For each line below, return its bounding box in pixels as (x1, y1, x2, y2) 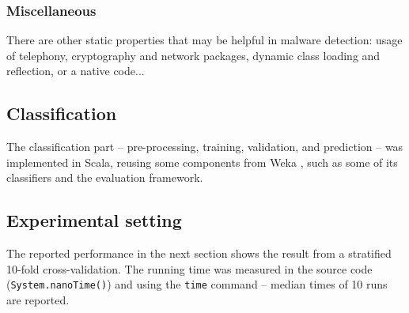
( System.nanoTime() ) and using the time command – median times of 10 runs (6, 276, 388, 292)
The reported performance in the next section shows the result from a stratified (6, 245, 392, 262)
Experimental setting (6, 208, 182, 232)
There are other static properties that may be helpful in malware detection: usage (6, 32, 403, 48)
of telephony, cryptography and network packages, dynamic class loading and (6, 47, 381, 63)
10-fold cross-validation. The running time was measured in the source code (6, 260, 373, 277)
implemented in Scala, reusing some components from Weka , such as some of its (6, 153, 398, 170)
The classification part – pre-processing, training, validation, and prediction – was (6, 138, 403, 155)
